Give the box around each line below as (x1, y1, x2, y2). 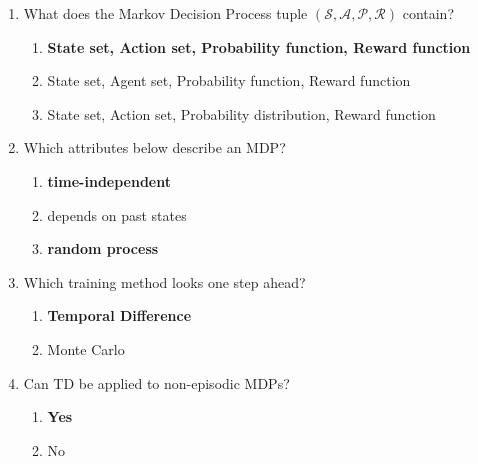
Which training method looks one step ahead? (23, 271, 306, 292)
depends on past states (47, 204, 187, 225)
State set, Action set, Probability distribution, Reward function (47, 103, 436, 124)
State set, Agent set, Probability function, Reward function (47, 70, 411, 91)
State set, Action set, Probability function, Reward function (47, 36, 471, 57)
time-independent (47, 170, 172, 191)
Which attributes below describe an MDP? (23, 137, 286, 158)
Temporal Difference (47, 305, 192, 326)
